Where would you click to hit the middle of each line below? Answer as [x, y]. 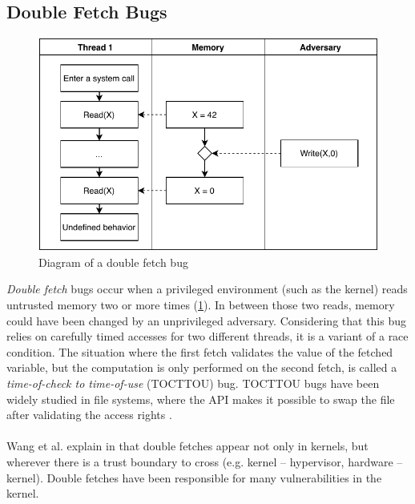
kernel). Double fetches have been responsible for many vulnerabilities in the [194, 477]
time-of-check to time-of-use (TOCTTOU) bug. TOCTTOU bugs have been [193, 383]
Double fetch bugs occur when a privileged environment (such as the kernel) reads [207, 289]
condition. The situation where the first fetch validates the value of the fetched [200, 351]
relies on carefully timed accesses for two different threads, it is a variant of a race [207, 336]
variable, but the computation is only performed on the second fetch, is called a [202, 367]
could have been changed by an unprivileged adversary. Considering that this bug [206, 320]
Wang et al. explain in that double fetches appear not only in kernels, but [187, 446]
